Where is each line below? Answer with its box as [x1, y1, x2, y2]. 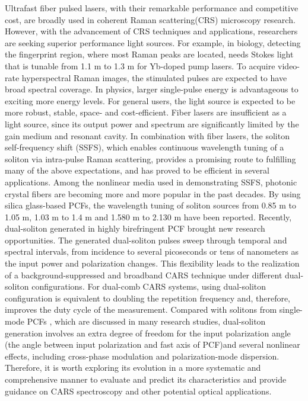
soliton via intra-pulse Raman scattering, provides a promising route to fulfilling [5, 152, 296, 165]
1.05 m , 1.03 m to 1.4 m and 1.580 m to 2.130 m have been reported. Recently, [5, 210, 292, 223]
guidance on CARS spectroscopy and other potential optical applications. [5, 384, 272, 397]
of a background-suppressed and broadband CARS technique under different [5, 268, 282, 281]
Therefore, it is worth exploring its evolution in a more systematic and [5, 361, 261, 374]
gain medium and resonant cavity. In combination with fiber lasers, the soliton [5, 129, 290, 142]
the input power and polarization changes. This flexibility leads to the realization [5, 257, 300, 270]
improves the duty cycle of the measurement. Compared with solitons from [5, 303, 277, 316]
